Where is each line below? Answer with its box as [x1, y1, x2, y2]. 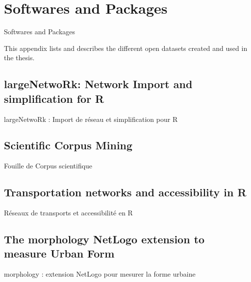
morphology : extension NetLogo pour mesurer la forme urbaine [4, 269, 196, 279]
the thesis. [4, 52, 35, 63]
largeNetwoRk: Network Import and [4, 76, 193, 92]
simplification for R [4, 91, 104, 106]
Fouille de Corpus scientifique [4, 161, 93, 171]
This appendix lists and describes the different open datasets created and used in [4, 43, 248, 53]
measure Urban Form [4, 246, 115, 261]
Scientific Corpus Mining [4, 138, 133, 153]
